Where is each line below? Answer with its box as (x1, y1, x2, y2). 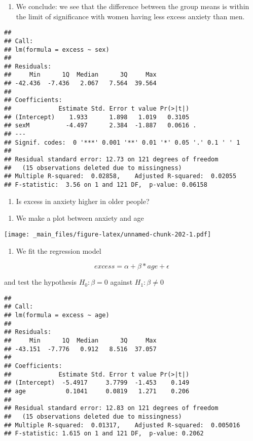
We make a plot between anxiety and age (16, 213, 144, 223)
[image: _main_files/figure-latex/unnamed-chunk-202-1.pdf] (4, 230, 211, 238)
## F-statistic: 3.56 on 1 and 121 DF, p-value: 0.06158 (4, 181, 207, 188)
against (110, 277, 133, 287)
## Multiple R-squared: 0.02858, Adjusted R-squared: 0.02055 (4, 173, 237, 180)
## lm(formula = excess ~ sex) (4, 46, 110, 53)
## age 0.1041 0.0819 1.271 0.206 (4, 387, 190, 395)
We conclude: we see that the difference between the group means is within (16, 1, 249, 11)
